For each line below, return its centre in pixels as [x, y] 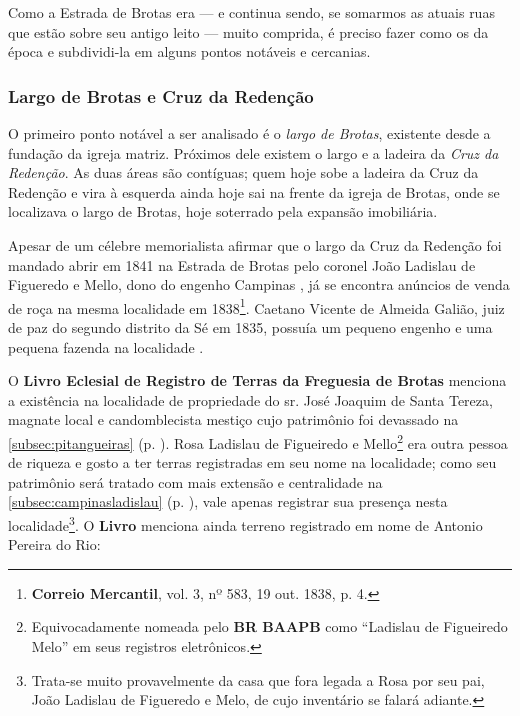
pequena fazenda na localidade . [106, 346]
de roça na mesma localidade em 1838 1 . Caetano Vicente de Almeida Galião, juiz [256, 306]
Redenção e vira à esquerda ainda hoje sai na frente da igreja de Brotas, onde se [254, 191]
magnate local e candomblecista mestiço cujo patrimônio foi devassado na [233, 419]
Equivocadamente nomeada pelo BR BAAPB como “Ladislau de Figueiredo [269, 626]
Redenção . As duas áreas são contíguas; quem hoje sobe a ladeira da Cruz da [243, 172]
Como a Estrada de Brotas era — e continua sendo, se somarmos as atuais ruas [251, 12]
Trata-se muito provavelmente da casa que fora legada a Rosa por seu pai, [258, 679]
